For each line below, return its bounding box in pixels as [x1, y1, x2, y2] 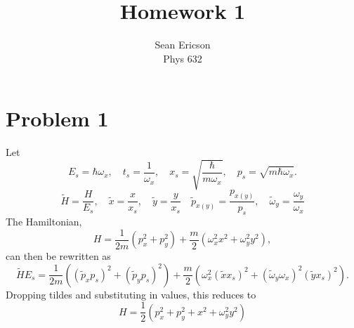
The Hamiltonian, [6, 214, 82, 229]
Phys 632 [163, 51, 202, 65]
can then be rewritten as [6, 249, 111, 263]
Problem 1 [6, 104, 109, 133]
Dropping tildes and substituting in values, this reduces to [6, 287, 256, 301]
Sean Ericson [155, 37, 211, 52]
